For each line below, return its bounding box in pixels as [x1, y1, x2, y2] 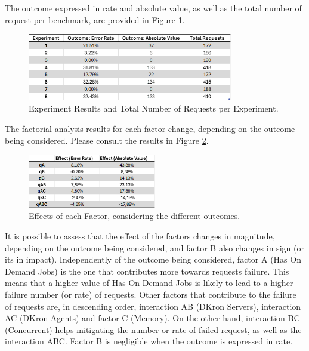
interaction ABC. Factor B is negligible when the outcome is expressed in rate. [5, 335, 293, 347]
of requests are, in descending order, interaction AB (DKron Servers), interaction [5, 300, 301, 312]
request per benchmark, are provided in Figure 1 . [5, 13, 185, 26]
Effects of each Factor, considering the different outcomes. [29, 210, 240, 222]
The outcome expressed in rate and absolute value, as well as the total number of [5, 2, 302, 14]
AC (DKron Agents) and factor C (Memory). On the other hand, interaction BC [5, 312, 300, 324]
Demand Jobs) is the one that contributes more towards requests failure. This [5, 264, 289, 277]
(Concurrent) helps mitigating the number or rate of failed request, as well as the [5, 323, 302, 335]
